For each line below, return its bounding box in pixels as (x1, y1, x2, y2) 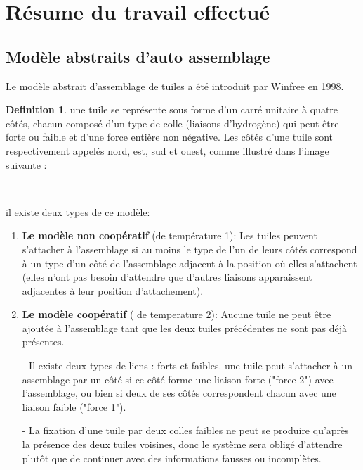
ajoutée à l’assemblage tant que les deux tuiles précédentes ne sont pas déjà (22, 320, 347, 335)
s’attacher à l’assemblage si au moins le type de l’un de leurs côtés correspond (22, 241, 357, 256)
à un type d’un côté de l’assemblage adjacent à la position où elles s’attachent (22, 255, 357, 270)
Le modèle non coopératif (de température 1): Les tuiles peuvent (22, 228, 317, 243)
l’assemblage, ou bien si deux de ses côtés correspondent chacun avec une (22, 386, 336, 400)
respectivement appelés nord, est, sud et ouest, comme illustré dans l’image (6, 143, 329, 158)
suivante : (6, 157, 47, 172)
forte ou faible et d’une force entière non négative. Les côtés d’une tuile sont (6, 129, 334, 144)
